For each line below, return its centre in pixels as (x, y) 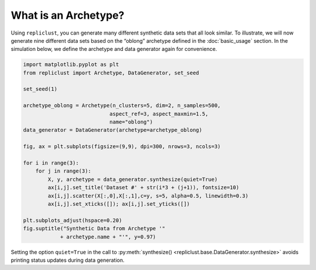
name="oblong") (131, 122)
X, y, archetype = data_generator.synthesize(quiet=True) (133, 179)
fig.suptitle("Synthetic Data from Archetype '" (94, 229)
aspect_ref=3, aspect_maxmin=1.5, (159, 114)
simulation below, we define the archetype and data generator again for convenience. (114, 49)
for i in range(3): (51, 163)
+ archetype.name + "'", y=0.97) (108, 237)
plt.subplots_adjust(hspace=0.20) (73, 220)
